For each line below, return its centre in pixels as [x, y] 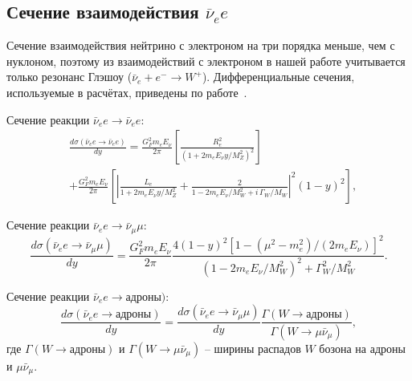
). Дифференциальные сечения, [278, 77]
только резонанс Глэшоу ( [69, 77]
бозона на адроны [362, 349]
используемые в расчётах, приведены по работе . [127, 92]
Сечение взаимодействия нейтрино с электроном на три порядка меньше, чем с [201, 45]
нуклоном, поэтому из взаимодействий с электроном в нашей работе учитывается [206, 61]
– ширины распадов [253, 349]
